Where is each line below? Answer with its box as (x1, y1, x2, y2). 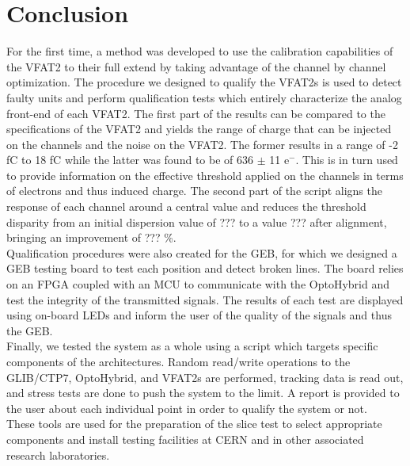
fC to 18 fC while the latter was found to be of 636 (6, 151, 253, 168)
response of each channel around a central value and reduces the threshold (6, 198, 366, 215)
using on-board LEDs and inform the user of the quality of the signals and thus (6, 307, 392, 323)
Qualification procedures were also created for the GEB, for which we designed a (6, 244, 397, 261)
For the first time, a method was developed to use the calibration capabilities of (6, 43, 393, 59)
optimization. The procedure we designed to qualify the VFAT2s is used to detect (6, 74, 402, 90)
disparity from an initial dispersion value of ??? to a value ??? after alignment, (6, 213, 387, 230)
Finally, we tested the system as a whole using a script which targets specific (6, 338, 378, 354)
